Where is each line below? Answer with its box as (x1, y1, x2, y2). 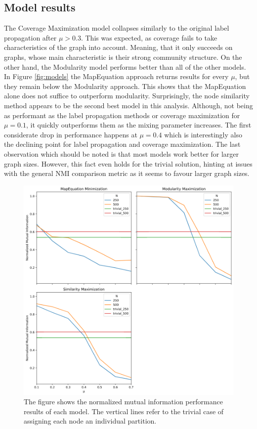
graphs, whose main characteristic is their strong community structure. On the (4, 51, 242, 62)
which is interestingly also (164, 129, 242, 139)
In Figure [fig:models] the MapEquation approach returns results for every (4, 71, 229, 82)
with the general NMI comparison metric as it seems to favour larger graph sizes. (4, 168, 250, 178)
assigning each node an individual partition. (24, 416, 157, 426)
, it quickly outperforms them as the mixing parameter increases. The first (26, 120, 252, 130)
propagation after (4, 32, 57, 43)
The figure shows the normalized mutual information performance (24, 396, 223, 407)
